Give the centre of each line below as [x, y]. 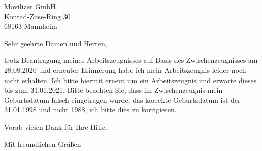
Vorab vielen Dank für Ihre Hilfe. [56, 126]
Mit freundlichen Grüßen [43, 144]
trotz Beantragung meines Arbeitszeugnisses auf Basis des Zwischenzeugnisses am [131, 60]
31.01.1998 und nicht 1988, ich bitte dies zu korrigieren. [90, 110]
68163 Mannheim [31, 26]
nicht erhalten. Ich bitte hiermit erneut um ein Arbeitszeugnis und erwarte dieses [130, 80]
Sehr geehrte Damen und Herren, [56, 43]
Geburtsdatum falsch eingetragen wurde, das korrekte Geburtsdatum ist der [122, 100]
